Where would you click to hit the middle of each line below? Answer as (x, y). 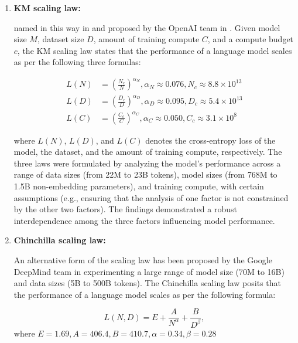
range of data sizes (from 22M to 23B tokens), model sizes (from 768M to (145, 174)
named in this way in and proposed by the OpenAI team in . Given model (147, 27)
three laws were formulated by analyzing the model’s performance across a (147, 163)
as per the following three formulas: (77, 62)
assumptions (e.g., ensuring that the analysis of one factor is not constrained (151, 197)
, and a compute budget (251, 39)
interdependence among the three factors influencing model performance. (144, 220)
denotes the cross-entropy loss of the (210, 140)
